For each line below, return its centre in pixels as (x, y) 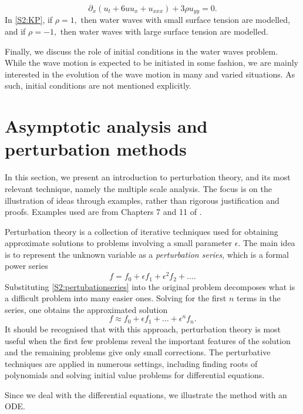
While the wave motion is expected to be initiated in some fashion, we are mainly (151, 63)
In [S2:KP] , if (29, 20)
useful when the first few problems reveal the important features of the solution (148, 340)
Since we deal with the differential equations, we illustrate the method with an (146, 394)
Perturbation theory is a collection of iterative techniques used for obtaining (142, 231)
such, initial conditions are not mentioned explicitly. (98, 85)
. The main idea (267, 243)
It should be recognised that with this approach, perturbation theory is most (143, 329)
